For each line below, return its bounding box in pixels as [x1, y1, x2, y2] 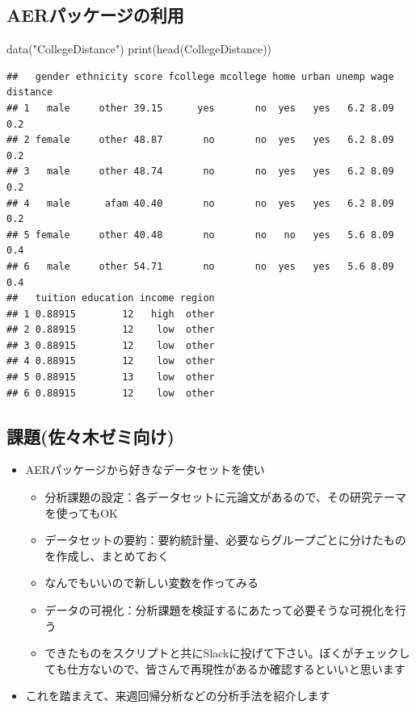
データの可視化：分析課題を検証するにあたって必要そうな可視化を [44, 602, 395, 619]
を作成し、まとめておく [44, 547, 170, 564]
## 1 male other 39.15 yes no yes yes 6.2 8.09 [6, 102, 394, 114]
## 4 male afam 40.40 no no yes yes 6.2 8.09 [6, 197, 394, 209]
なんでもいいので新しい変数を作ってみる [44, 574, 258, 591]
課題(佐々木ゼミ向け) [6, 423, 174, 448]
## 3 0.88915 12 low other [6, 339, 215, 351]
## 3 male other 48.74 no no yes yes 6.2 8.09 [6, 166, 394, 178]
